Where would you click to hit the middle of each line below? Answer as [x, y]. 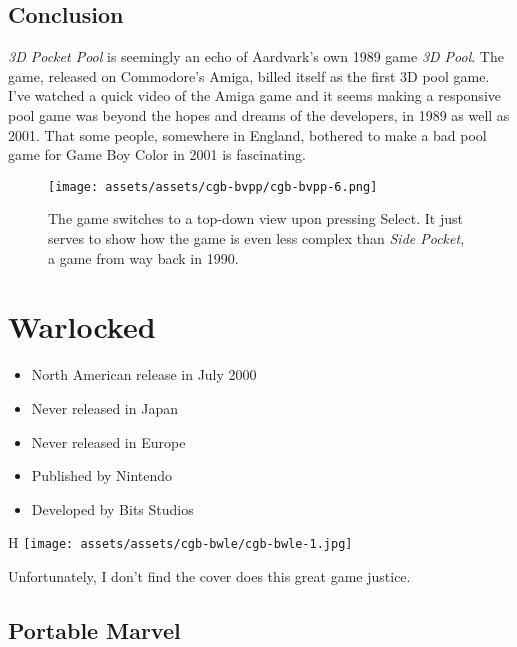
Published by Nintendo [102, 475]
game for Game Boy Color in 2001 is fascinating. [157, 154]
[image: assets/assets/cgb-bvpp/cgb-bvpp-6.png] [213, 186]
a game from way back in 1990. [143, 257]
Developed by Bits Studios [112, 508]
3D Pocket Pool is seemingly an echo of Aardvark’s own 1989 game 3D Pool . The [256, 56]
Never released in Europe [108, 441]
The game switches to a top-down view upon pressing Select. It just [255, 218]
